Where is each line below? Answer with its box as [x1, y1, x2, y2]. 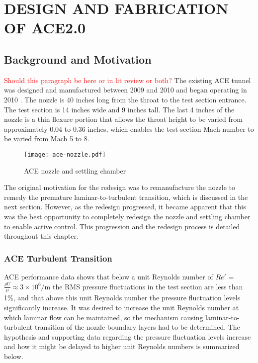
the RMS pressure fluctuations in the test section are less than [52, 281, 243, 291]
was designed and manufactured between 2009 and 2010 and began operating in [4, 85, 247, 95]
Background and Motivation [4, 51, 152, 67]
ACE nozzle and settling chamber [24, 165, 126, 176]
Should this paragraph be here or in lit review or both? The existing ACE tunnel [4, 75, 251, 85]
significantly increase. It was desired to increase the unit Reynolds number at [4, 302, 239, 312]
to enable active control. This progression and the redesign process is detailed [4, 221, 240, 231]
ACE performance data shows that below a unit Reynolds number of [4, 271, 213, 281]
